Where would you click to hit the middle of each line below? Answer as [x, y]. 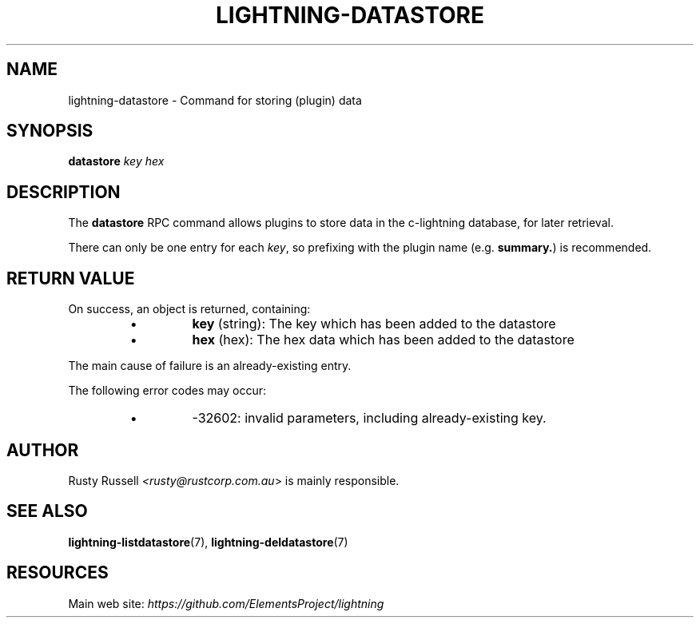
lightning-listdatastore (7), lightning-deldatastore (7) [208, 542]
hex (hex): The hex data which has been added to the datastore [383, 340]
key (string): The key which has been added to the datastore [374, 324]
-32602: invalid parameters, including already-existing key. [369, 418]
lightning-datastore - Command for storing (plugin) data [215, 100]
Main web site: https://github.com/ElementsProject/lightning [226, 603]
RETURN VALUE [71, 278]
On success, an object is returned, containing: [189, 309]
